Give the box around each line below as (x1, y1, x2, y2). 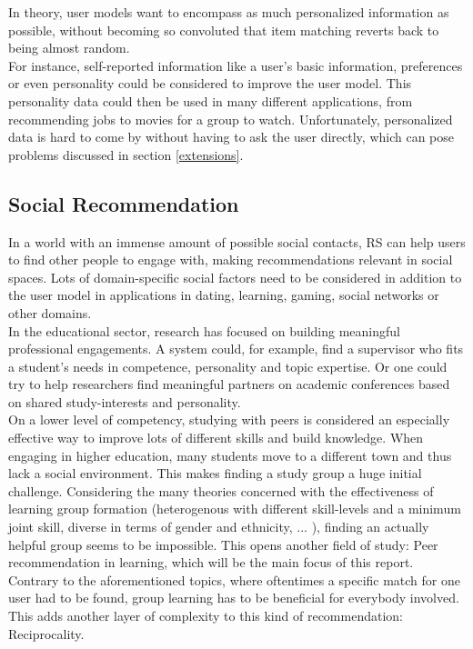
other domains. (8, 303, 92, 322)
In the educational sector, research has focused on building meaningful (8, 321, 400, 340)
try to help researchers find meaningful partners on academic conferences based (8, 374, 450, 394)
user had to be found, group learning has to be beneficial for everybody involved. (8, 588, 459, 607)
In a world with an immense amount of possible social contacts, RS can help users (8, 232, 466, 251)
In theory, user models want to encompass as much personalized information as (8, 3, 449, 21)
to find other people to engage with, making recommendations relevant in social (8, 250, 453, 269)
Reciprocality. (8, 624, 85, 643)
